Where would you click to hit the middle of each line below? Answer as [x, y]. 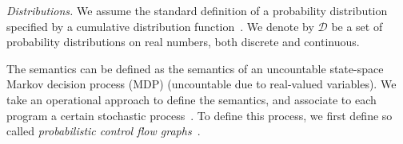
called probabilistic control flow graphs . [104, 131]
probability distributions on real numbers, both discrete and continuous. [183, 42]
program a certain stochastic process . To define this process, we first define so [200, 115]
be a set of [357, 26]
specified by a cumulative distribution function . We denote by [160, 26]
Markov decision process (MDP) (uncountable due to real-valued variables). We [201, 84]
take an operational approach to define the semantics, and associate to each [192, 99]
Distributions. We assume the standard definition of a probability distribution [197, 10]
